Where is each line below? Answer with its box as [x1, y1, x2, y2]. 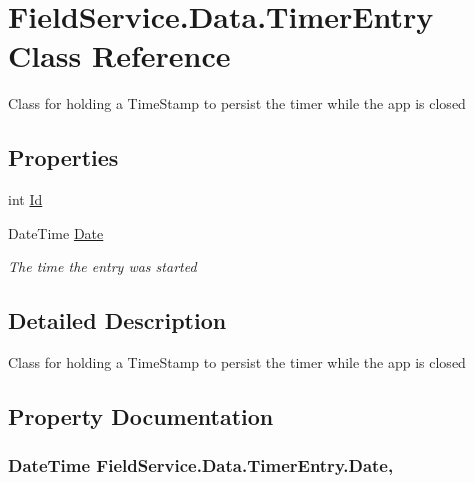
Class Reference [8, 35, 231, 76]
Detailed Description [8, 305, 227, 336]
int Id [8, 189, 43, 210]
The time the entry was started [8, 256, 197, 277]
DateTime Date [8, 222, 104, 243]
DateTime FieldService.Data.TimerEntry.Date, [8, 453, 394, 478]
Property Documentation [8, 401, 274, 432]
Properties [8, 142, 119, 173]
